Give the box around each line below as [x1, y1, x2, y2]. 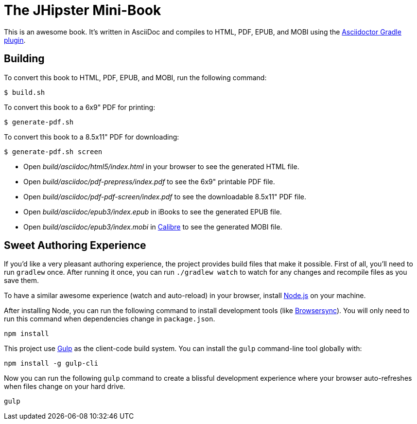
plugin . [4, 35, 26, 44]
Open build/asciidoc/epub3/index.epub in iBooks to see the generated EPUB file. [23, 207, 282, 216]
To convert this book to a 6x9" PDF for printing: [4, 103, 156, 111]
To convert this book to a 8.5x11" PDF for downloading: [4, 132, 179, 141]
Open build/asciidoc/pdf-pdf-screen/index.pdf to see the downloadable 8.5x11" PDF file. [23, 192, 306, 201]
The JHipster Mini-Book [4, 2, 161, 18]
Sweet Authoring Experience [4, 239, 146, 252]
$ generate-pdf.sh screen [4, 147, 103, 156]
